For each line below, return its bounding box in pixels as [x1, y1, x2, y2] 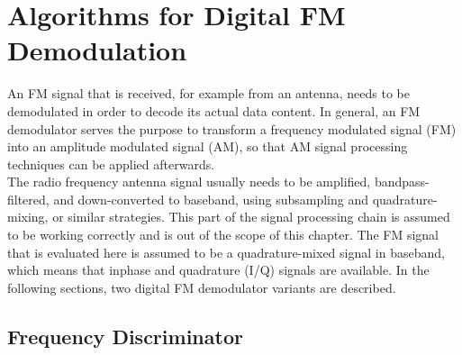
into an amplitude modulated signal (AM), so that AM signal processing [7, 137, 408, 156]
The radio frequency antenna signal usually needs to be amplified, [7, 172, 371, 191]
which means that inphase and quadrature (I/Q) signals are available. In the [7, 260, 430, 279]
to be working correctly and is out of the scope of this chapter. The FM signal [7, 225, 439, 244]
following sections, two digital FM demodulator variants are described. [7, 278, 396, 296]
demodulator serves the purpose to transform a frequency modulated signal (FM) [7, 119, 457, 138]
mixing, [7, 207, 49, 226]
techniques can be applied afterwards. [7, 154, 215, 173]
